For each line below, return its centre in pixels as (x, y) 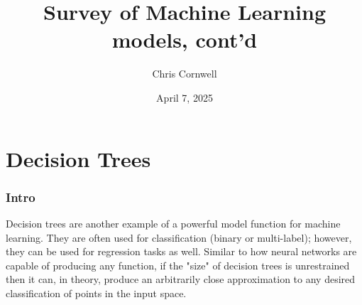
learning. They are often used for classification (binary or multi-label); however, (179, 237)
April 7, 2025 (185, 97)
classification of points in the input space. (96, 293)
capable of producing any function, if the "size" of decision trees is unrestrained (178, 265)
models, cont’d (185, 39)
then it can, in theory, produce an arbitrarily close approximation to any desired (181, 279)
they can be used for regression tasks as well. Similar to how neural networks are (181, 251)
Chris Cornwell (185, 74)
